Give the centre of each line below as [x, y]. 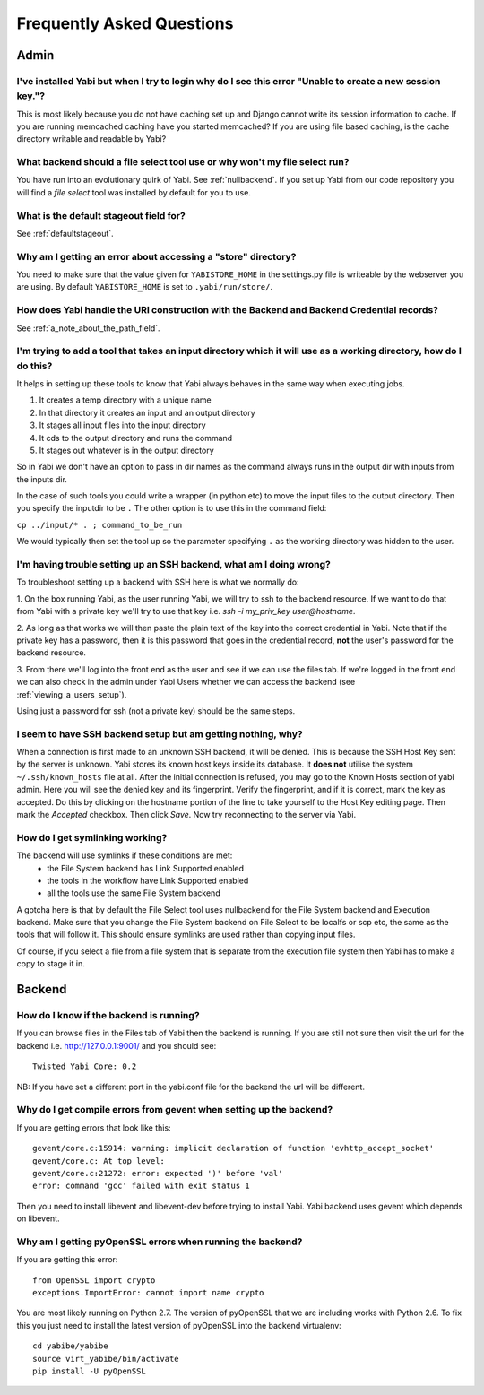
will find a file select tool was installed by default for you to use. [134, 192]
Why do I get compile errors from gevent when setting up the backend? [175, 1110]
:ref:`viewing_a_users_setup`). [72, 694]
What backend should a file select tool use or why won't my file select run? [183, 162]
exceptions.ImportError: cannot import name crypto [148, 1292]
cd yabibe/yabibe [70, 1346]
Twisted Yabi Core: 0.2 [85, 1066]
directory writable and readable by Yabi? [91, 139]
